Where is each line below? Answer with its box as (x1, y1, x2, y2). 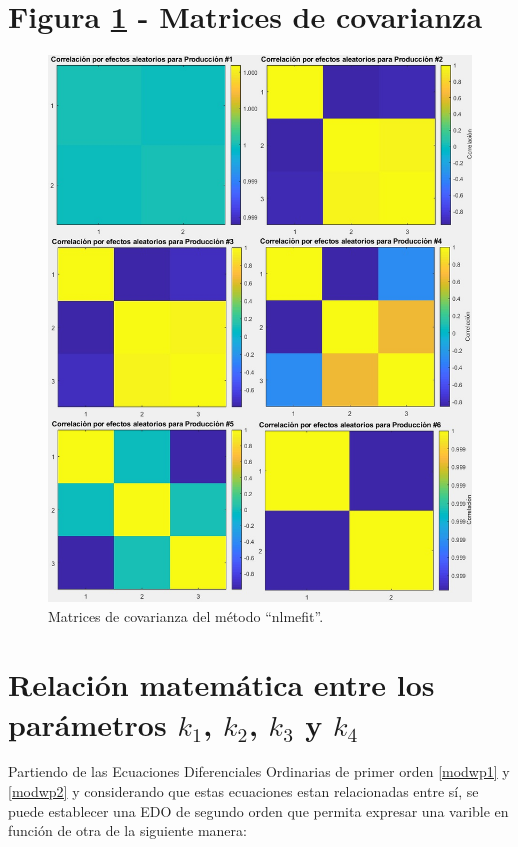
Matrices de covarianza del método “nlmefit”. (48, 605, 324, 626)
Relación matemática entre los (8, 664, 435, 705)
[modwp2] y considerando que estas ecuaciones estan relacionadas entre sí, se (8, 781, 479, 802)
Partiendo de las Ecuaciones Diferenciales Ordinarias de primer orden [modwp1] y (8, 761, 510, 782)
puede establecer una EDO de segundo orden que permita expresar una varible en (8, 800, 509, 821)
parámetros (8, 703, 167, 744)
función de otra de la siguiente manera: (8, 820, 247, 841)
